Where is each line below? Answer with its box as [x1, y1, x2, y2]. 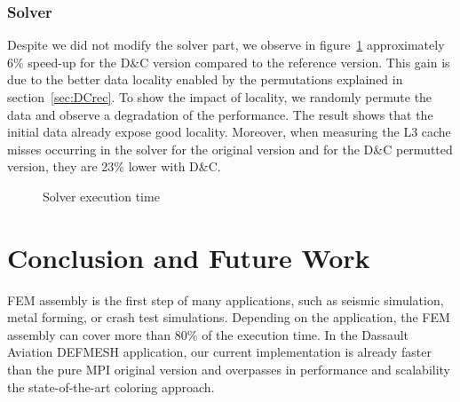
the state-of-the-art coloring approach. [7, 377, 215, 396]
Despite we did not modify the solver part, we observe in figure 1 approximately [7, 35, 445, 54]
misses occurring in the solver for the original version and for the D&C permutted [7, 139, 453, 158]
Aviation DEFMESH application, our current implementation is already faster [7, 343, 432, 361]
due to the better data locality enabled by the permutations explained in [7, 70, 403, 89]
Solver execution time [43, 186, 160, 205]
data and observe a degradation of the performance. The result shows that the [7, 105, 433, 123]
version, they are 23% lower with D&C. [7, 157, 221, 176]
